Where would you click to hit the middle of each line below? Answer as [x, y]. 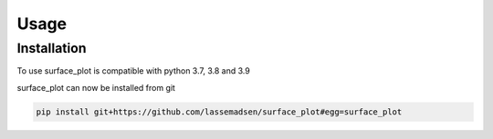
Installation [52, 48]
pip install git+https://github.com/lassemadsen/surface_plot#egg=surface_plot [219, 112]
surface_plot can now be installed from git [96, 87]
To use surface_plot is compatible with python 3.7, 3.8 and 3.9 [133, 71]
